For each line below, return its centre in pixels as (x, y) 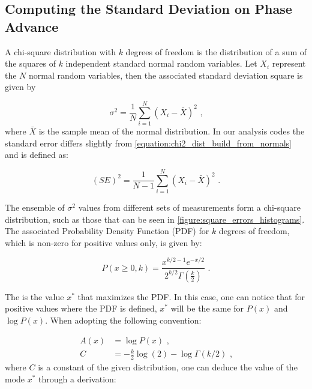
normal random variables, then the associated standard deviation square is (166, 75)
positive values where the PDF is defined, (81, 308)
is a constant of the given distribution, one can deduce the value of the (168, 367)
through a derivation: (77, 378)
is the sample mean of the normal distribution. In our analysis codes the (172, 131)
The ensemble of (35, 207)
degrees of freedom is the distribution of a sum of (216, 51)
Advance (32, 26)
